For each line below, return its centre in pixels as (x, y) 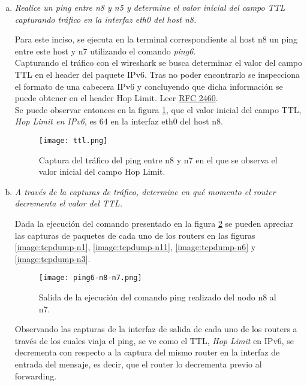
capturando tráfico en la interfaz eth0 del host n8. (106, 19)
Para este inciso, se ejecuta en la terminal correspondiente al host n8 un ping (156, 39)
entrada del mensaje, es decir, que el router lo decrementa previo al (138, 364)
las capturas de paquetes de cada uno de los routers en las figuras (135, 235)
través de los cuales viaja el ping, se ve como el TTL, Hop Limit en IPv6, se (154, 340)
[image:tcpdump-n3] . (52, 258)
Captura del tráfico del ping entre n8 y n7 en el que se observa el (158, 159)
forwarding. (36, 376)
